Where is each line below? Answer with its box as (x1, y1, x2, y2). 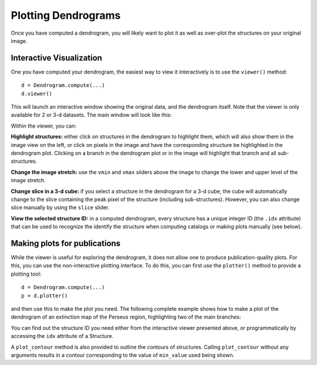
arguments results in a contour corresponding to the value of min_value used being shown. (11, 351, 235, 359)
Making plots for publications (11, 238, 121, 248)
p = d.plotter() (21, 292, 68, 299)
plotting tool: (11, 270, 42, 277)
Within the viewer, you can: (11, 122, 77, 129)
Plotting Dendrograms (11, 9, 121, 22)
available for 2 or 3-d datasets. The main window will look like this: (11, 112, 173, 119)
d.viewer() (21, 90, 53, 97)
